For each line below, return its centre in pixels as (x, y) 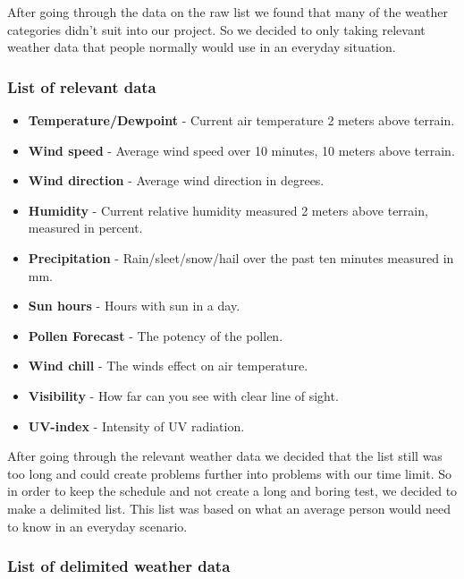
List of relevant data (82, 86)
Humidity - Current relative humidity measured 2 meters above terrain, (228, 210)
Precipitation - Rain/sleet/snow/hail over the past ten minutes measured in (241, 257)
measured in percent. (85, 228)
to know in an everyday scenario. (97, 526)
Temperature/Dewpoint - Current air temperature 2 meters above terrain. (241, 120)
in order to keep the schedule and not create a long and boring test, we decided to (232, 491)
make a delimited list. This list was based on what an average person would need (229, 508)
